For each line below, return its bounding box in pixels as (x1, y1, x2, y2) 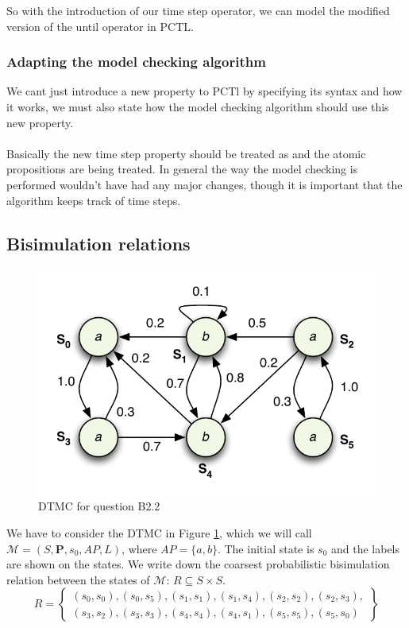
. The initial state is (217, 540, 314, 556)
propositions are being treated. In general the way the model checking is (6, 161, 358, 177)
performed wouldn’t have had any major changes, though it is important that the (6, 176, 403, 192)
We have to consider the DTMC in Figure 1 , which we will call (6, 524, 312, 541)
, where (122, 540, 157, 556)
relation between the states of (6, 571, 150, 587)
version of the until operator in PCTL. (6, 17, 194, 34)
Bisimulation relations (6, 231, 191, 255)
